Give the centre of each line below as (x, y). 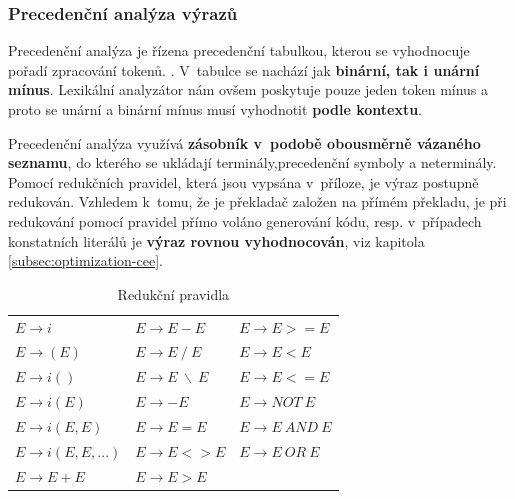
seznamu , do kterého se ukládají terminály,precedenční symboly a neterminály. (252, 162)
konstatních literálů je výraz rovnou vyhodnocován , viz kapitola (216, 240)
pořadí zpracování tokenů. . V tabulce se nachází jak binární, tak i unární (244, 69)
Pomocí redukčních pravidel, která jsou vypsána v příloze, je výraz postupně (243, 181)
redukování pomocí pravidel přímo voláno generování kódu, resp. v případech (245, 220)
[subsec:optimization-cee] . (85, 260)
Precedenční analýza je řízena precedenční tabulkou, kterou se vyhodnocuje (239, 50)
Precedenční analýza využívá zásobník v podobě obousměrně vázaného (244, 142)
